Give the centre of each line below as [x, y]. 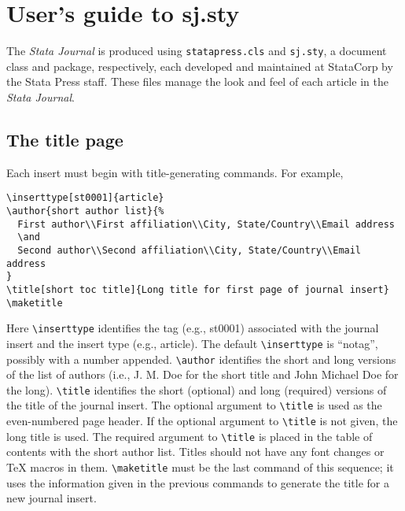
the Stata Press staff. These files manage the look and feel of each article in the [197, 81]
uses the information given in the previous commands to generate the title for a [198, 482]
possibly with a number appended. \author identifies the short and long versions [201, 359]
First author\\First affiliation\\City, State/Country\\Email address [206, 224]
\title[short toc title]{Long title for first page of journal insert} [198, 289]
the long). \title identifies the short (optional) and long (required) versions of [197, 389]
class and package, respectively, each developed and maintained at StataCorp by [200, 66]
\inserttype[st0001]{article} [85, 198]
